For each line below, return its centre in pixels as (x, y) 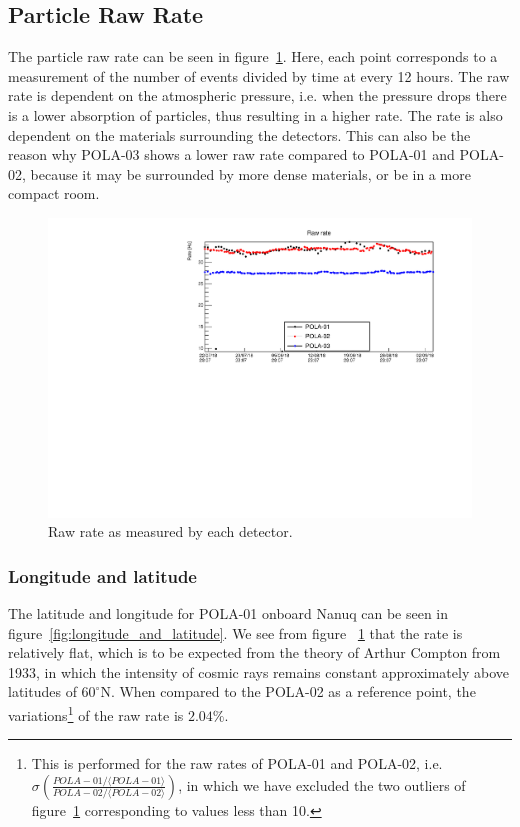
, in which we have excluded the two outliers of (322, 784)
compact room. (54, 193)
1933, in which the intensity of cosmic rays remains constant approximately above (258, 671)
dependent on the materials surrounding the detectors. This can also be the (239, 134)
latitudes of (42, 691)
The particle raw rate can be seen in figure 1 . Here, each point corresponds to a (253, 56)
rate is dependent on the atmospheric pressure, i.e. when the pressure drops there (257, 95)
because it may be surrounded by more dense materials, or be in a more (250, 173)
